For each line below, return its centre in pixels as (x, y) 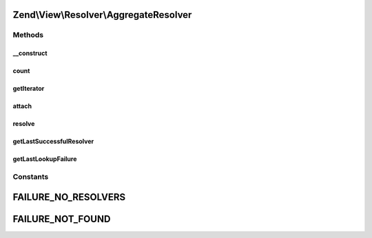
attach (22, 106)
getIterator (29, 89)
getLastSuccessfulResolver (53, 142)
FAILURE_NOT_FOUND (62, 219)
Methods (28, 35)
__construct (30, 53)
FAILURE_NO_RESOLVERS (69, 197)
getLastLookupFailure (45, 159)
